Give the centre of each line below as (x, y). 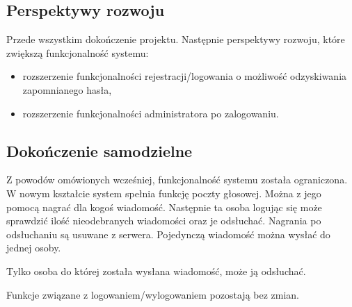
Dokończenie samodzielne (99, 150)
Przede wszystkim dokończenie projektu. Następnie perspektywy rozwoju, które (176, 39)
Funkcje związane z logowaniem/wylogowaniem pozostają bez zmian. (153, 294)
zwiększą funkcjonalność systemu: (78, 52)
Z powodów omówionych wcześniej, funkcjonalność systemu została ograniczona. (177, 180)
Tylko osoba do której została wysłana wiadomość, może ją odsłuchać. (156, 271)
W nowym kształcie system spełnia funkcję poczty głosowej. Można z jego (164, 193)
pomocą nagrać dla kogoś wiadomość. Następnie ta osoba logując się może (164, 207)
